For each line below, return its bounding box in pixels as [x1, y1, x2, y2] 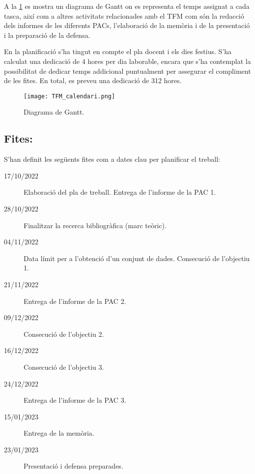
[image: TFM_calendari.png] [24, 92, 115, 100]
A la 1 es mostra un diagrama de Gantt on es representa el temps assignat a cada [4, 1, 250, 11]
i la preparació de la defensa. [4, 30, 90, 40]
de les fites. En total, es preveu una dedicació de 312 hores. [4, 75, 182, 86]
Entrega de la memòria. [24, 428, 94, 438]
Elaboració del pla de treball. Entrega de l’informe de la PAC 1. [24, 187, 216, 197]
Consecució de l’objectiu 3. [24, 361, 104, 372]
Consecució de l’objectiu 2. [24, 328, 104, 339]
